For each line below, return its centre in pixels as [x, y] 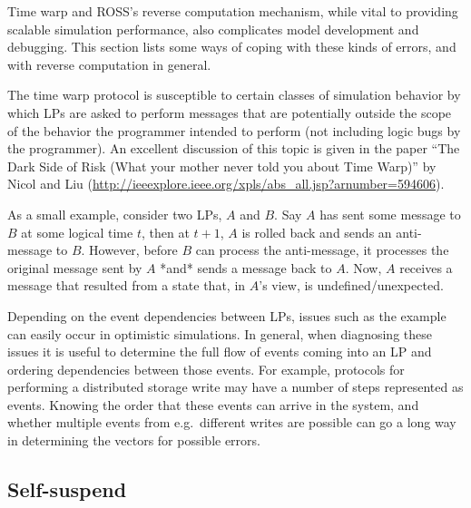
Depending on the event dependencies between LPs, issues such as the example [227, 315]
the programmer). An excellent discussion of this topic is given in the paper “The [234, 148]
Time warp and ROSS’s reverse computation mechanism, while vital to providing [233, 11]
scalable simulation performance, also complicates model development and [213, 29]
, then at [165, 232]
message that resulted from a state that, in [127, 285]
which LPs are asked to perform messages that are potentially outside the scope [230, 112]
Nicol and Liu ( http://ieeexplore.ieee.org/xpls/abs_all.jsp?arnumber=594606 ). [226, 184]
